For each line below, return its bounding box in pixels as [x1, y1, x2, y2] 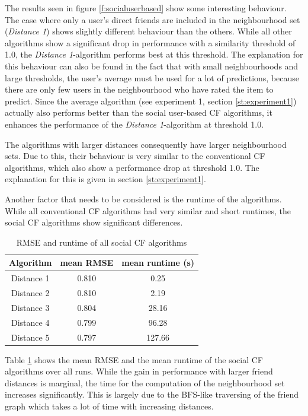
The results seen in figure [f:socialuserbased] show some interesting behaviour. [5, 2, 287, 14]
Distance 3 [11, 301, 50, 313]
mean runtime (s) [121, 256, 195, 269]
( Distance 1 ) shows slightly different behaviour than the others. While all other [5, 25, 292, 37]
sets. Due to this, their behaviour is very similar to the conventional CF [5, 150, 265, 162]
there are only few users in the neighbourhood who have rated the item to [5, 83, 274, 96]
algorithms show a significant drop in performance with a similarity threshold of [5, 36, 296, 49]
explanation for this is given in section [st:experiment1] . [5, 173, 206, 185]
